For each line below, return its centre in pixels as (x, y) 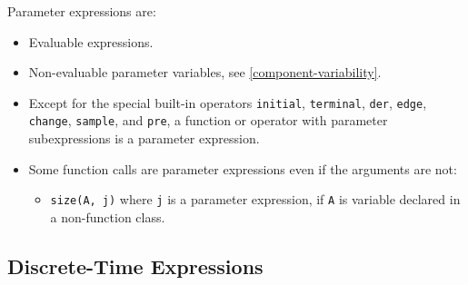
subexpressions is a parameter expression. (144, 138)
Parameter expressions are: (82, 11)
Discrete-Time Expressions (135, 265)
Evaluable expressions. (91, 41)
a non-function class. (108, 216)
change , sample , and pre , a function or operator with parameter (208, 120)
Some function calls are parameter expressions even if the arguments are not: (243, 168)
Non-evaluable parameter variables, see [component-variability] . (205, 72)
